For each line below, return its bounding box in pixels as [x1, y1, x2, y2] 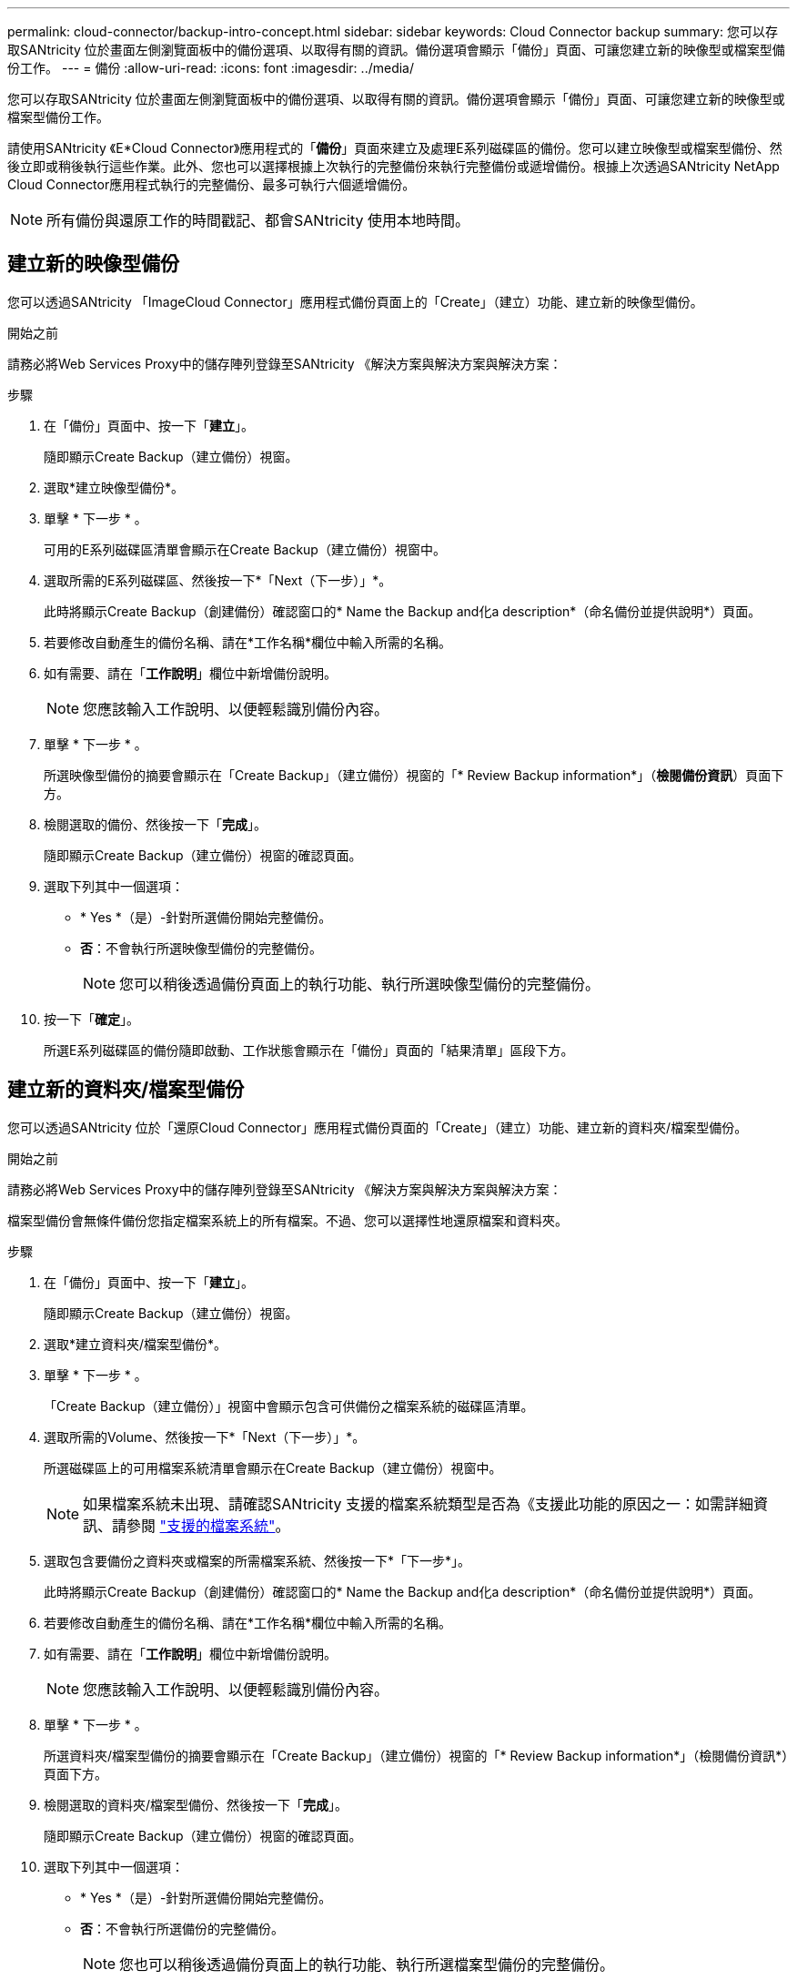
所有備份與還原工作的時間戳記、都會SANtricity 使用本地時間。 [46, 211, 470, 229]
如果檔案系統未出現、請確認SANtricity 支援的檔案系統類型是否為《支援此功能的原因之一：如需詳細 [83, 1494, 754, 1513]
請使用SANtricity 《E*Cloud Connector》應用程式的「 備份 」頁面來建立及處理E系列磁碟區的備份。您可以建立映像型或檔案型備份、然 [7, 140, 782, 156]
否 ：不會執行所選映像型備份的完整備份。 [80, 939, 322, 956]
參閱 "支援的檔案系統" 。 [126, 1516, 290, 1535]
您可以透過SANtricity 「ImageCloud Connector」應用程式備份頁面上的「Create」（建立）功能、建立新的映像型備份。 [7, 293, 703, 310]
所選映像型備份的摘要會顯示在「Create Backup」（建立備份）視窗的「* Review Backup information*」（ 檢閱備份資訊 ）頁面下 [44, 767, 784, 783]
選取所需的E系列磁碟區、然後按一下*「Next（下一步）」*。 [44, 572, 392, 588]
